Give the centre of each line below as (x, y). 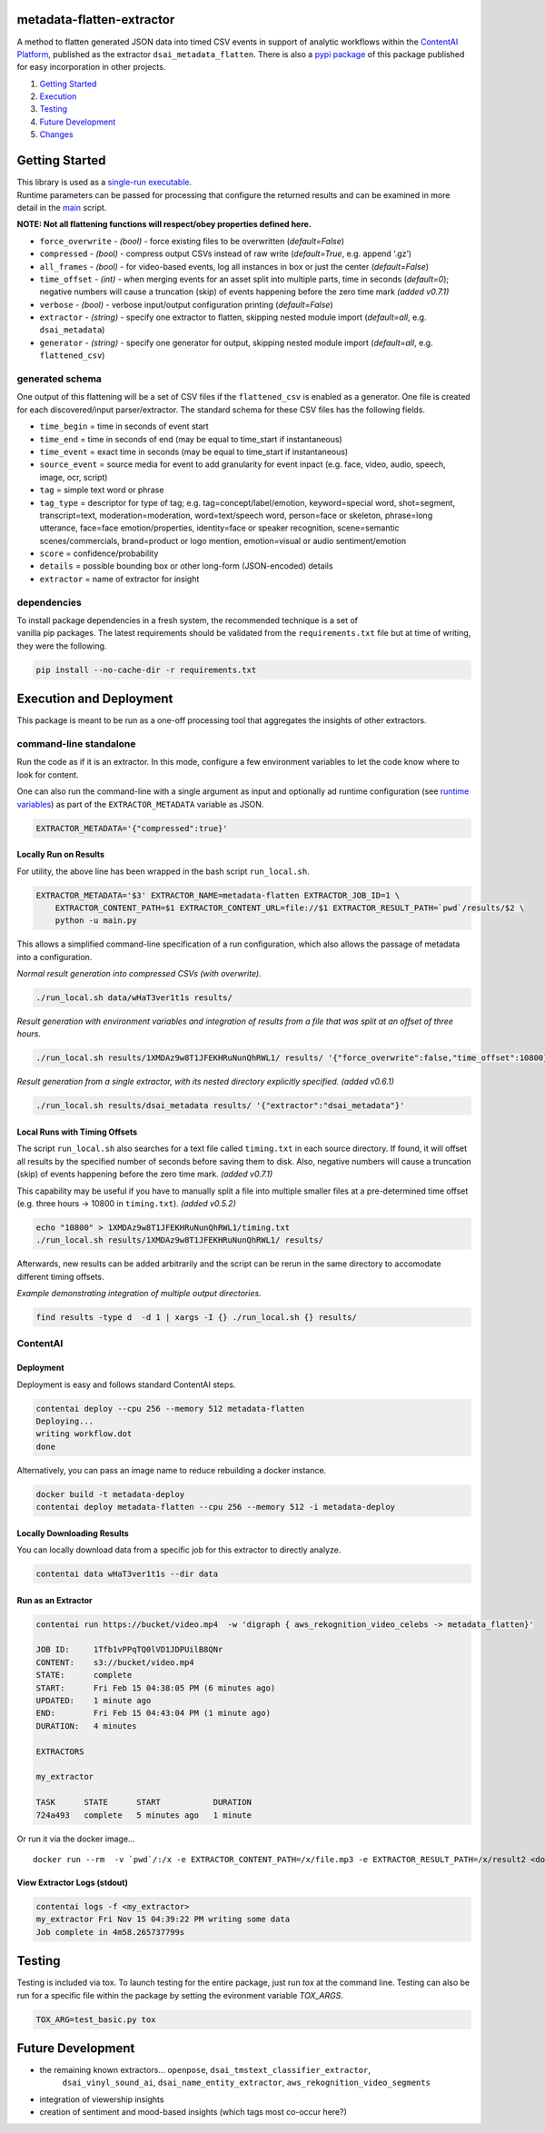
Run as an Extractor (54, 1600)
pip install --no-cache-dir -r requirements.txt (146, 670)
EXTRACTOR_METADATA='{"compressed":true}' (132, 828)
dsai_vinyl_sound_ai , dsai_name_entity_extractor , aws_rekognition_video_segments (247, 2083)
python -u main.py (96, 921)
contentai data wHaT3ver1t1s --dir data (127, 1574)
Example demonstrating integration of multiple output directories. (139, 1294)
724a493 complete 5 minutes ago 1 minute (144, 1815)
